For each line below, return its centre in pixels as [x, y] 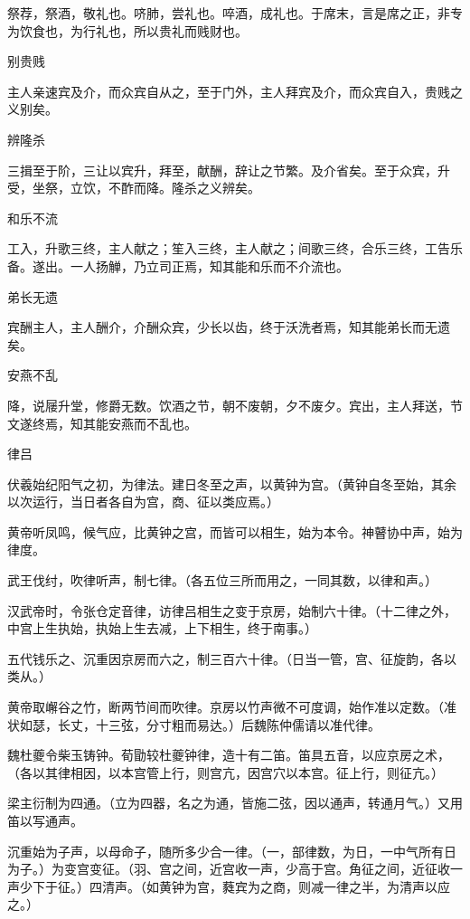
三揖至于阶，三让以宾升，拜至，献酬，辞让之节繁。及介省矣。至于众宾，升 [229, 170]
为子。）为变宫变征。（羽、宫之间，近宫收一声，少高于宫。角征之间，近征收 [229, 869]
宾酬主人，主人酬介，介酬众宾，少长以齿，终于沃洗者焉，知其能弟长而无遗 [229, 327]
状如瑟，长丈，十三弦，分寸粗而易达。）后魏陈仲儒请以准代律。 [194, 724]
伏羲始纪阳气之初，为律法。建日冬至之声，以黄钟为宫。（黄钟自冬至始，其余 [232, 483]
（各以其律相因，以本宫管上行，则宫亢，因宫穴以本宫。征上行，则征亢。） [226, 772]
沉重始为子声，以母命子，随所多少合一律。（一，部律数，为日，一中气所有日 [232, 851]
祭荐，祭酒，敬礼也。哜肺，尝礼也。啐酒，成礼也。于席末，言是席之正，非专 [235, 13]
